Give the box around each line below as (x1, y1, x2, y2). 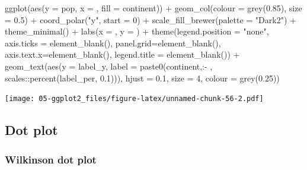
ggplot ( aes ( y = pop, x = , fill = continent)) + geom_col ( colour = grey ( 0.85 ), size (5, 2, 302, 14)
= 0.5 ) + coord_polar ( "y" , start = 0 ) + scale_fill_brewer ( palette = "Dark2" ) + (5, 13, 296, 26)
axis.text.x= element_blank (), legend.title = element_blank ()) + (5, 48, 240, 61)
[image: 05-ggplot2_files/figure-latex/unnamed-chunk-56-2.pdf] (5, 95, 264, 103)
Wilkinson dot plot (5, 152, 97, 166)
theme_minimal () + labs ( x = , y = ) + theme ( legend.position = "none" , (5, 25, 269, 37)
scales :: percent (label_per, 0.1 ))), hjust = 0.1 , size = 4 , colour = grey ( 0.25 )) (5, 71, 280, 84)
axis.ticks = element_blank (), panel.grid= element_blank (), (5, 36, 221, 49)
